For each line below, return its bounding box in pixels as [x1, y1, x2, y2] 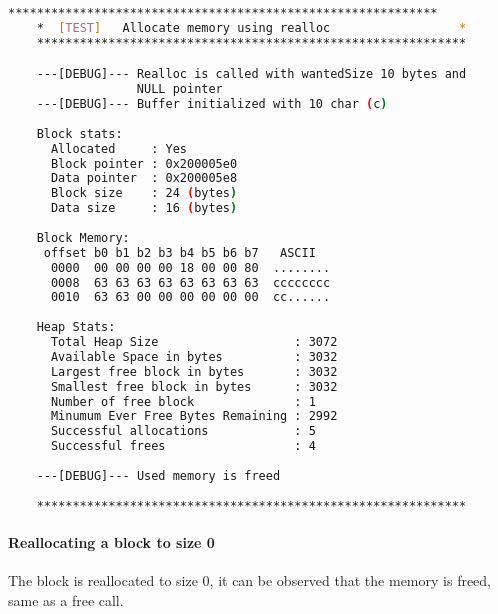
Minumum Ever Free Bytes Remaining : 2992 [50, 409, 338, 424]
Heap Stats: [36, 320, 116, 335]
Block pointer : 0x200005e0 [50, 156, 238, 171]
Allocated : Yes [50, 141, 187, 156]
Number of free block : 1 [50, 394, 316, 409]
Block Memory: [36, 230, 130, 245]
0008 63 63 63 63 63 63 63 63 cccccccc [50, 275, 331, 290]
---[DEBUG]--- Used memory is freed [36, 468, 281, 483]
